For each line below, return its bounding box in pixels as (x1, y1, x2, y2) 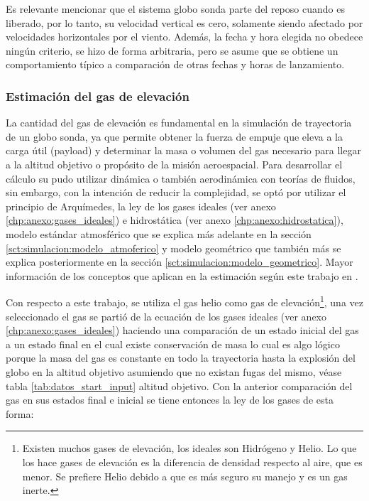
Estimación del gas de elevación (6, 87, 189, 104)
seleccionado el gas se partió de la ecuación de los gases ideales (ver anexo (6, 308, 327, 323)
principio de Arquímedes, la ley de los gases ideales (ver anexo (6, 198, 276, 213)
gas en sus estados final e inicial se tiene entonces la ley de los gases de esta (6, 392, 334, 407)
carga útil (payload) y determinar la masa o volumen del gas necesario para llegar (6, 143, 361, 158)
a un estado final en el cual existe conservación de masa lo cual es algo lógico (6, 336, 340, 351)
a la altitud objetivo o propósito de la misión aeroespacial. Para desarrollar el (6, 156, 343, 171)
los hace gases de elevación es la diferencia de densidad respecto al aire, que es (22, 454, 363, 469)
